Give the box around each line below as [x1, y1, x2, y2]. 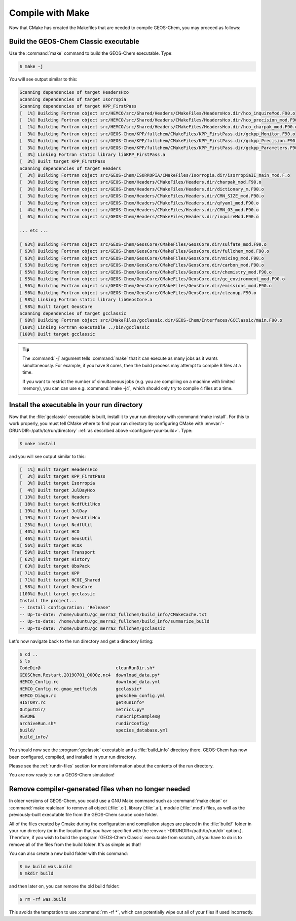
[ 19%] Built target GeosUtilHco [19, 515, 101, 521]
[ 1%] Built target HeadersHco [19, 466, 98, 472]
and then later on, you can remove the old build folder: [9, 883, 120, 889]
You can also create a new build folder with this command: [9, 850, 128, 856]
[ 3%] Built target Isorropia [19, 480, 96, 486]
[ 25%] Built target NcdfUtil [19, 522, 93, 528]
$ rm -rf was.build [19, 896, 67, 902]
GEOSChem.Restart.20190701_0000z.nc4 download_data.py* [19, 672, 160, 678]
